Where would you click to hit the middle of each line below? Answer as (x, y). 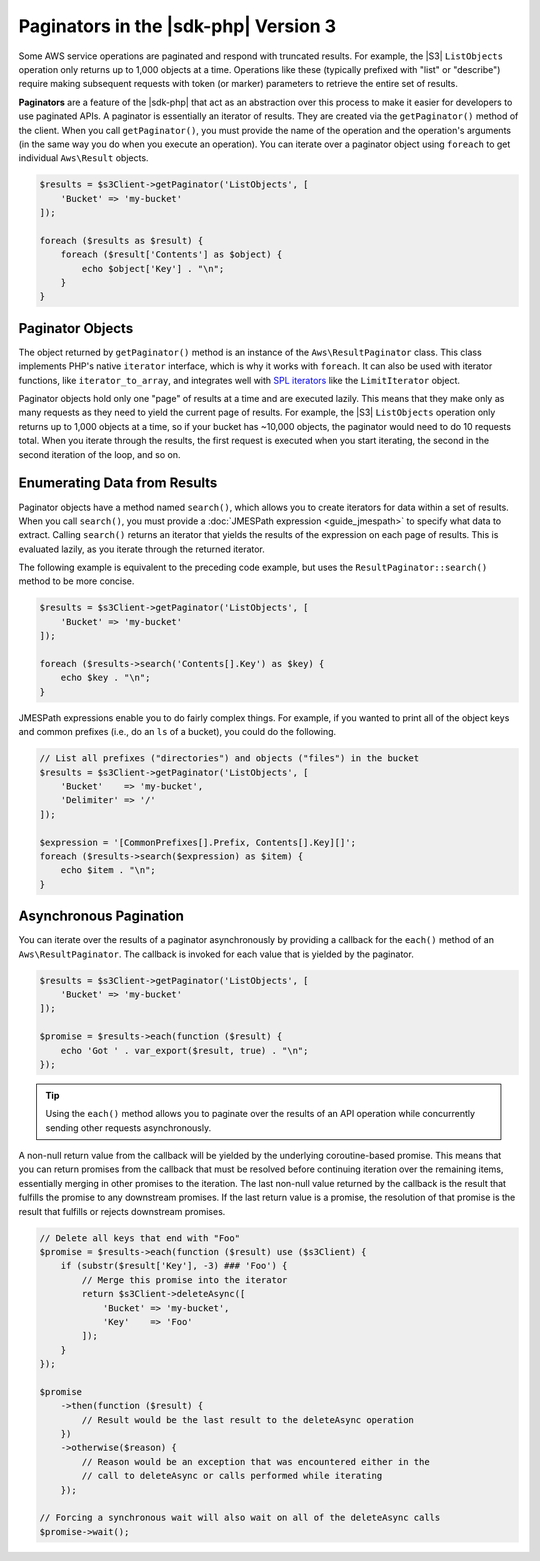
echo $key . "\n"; (105, 678)
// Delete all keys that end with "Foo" (139, 1238)
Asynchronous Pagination (101, 916)
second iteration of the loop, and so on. (99, 454)
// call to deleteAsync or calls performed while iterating (232, 1476)
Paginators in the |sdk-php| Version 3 (177, 26)
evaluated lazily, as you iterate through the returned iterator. (141, 549)
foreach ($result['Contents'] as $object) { (171, 254)
